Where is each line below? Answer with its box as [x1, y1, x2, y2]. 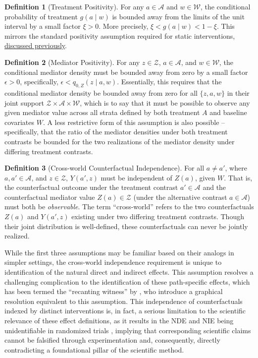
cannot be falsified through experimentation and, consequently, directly [4, 335, 220, 345]
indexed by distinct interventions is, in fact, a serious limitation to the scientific [4, 305, 246, 316]
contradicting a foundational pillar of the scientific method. [4, 344, 184, 355]
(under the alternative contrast [133, 191, 227, 202]
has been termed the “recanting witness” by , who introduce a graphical [4, 286, 223, 297]
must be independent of [101, 172, 172, 182]
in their [227, 87, 250, 98]
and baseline [209, 107, 247, 118]
